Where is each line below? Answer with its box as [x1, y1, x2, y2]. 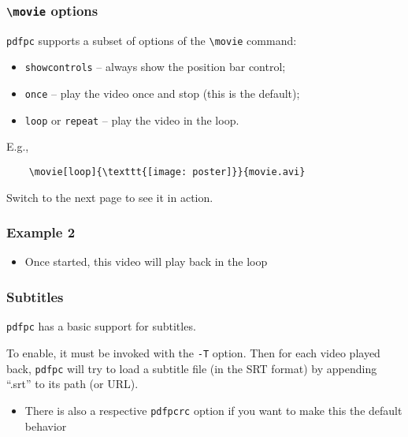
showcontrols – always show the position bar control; [24, 58, 286, 75]
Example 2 [6, 222, 76, 242]
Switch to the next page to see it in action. [6, 189, 213, 205]
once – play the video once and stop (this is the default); [24, 85, 300, 102]
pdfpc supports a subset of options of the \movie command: [6, 32, 297, 48]
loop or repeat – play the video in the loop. [24, 111, 239, 128]
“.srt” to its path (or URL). [6, 375, 139, 392]
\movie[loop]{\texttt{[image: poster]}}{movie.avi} [28, 166, 306, 177]
